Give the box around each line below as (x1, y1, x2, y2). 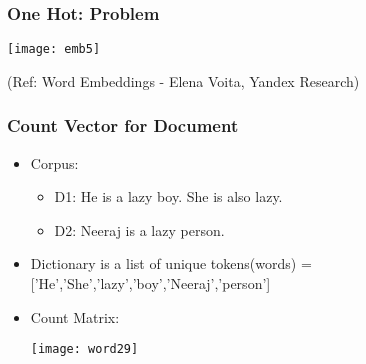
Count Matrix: (30, 306, 120, 327)
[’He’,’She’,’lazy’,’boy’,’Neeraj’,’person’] (30, 273, 271, 294)
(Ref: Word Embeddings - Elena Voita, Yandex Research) (7, 70, 360, 91)
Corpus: (30, 152, 79, 173)
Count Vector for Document (7, 113, 239, 138)
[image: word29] (30, 342, 139, 357)
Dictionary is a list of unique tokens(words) (30, 253, 297, 274)
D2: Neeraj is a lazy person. (54, 219, 225, 240)
